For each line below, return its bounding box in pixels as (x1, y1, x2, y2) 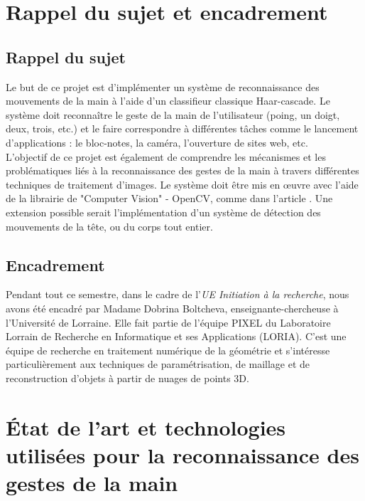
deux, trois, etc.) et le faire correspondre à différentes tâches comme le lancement (6, 121, 359, 136)
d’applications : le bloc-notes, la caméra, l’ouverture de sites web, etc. (6, 135, 308, 149)
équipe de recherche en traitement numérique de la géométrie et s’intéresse (6, 342, 330, 357)
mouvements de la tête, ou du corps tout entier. (6, 218, 213, 233)
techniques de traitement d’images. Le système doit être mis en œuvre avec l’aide (6, 176, 359, 191)
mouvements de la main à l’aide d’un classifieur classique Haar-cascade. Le (6, 93, 330, 108)
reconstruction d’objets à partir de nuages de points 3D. (6, 370, 249, 385)
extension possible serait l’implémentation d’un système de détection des (6, 204, 321, 219)
